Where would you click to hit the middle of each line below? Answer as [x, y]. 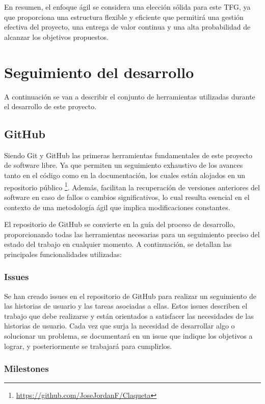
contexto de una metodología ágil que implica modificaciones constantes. [117, 207]
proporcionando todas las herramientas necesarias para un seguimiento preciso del [132, 234]
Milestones [26, 369]
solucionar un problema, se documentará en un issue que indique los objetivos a [128, 336]
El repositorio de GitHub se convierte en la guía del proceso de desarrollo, [120, 224]
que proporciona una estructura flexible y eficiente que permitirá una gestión [124, 17]
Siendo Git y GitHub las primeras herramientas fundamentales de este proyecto [128, 155]
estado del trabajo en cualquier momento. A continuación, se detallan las [118, 244]
